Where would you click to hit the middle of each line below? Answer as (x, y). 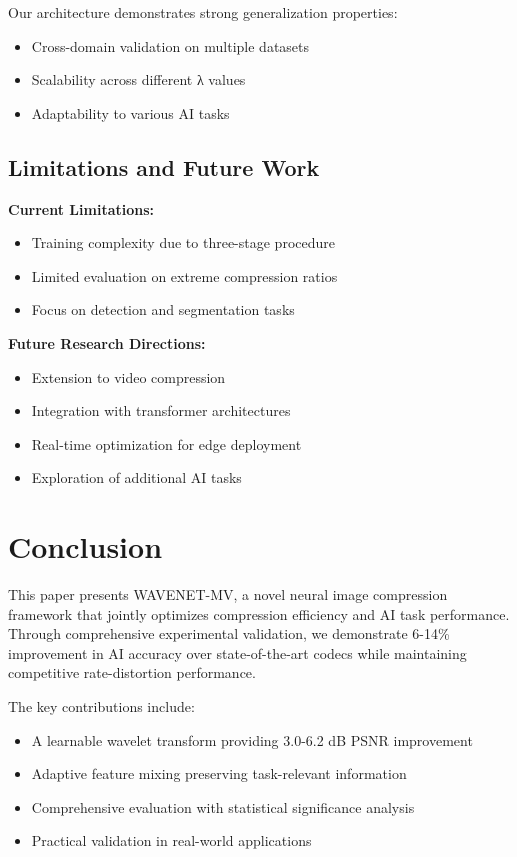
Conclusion (85, 546)
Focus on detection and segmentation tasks (163, 309)
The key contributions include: (101, 706)
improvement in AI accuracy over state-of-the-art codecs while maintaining (237, 652)
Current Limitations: (81, 208)
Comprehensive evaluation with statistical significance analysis (223, 806)
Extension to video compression (128, 376)
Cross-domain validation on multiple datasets (170, 45)
